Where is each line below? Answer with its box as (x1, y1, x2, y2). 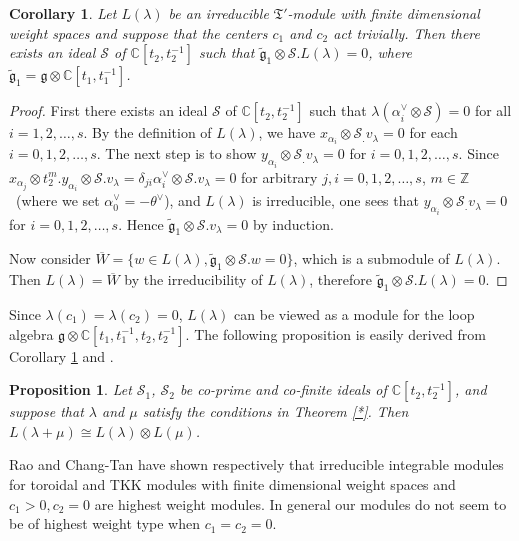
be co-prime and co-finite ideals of (180, 379, 387, 400)
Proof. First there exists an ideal (9, 100, 208, 121)
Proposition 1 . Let (9, 379, 132, 400)
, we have (258, 122, 316, 143)
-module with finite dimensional (287, 3, 480, 23)
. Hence (118, 213, 164, 234)
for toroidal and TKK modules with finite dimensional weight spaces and (9, 473, 456, 494)
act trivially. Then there (333, 22, 480, 43)
